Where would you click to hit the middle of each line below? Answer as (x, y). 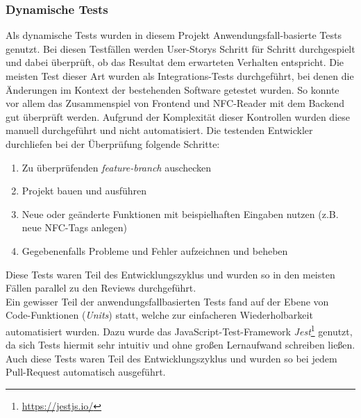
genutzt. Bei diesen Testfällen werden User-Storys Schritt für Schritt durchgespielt (180, 48)
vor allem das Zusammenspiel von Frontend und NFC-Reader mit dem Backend (175, 103)
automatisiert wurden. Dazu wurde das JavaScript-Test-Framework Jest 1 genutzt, (179, 330)
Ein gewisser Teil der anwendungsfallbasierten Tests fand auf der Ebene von (167, 301)
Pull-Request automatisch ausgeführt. (86, 372)
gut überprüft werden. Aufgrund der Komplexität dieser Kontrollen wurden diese (178, 116)
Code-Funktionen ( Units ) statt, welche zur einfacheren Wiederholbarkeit (159, 315)
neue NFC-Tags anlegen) (74, 227)
